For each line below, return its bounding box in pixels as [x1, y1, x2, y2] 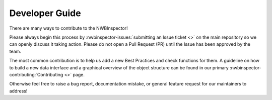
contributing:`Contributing [9, 71, 63, 77]
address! [9, 88, 28, 94]
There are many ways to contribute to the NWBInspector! [9, 25, 128, 31]
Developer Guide [9, 8, 81, 19]
